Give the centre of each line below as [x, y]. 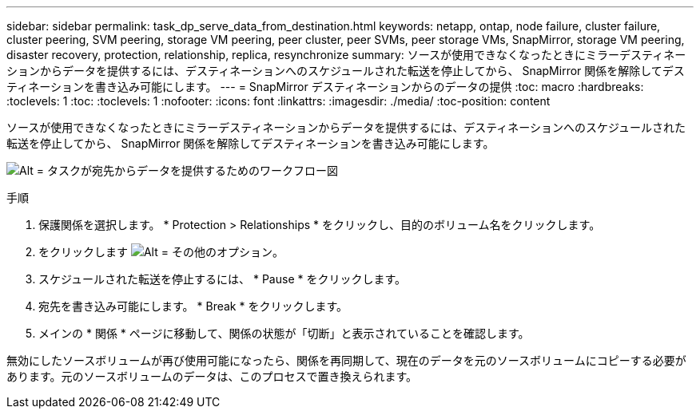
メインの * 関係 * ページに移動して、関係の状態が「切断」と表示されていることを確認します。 [284, 333]
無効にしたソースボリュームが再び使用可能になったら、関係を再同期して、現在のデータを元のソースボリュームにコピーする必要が [346, 360]
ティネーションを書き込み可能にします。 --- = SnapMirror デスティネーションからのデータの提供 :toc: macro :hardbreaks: [325, 87]
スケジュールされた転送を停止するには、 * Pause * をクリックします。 [223, 279]
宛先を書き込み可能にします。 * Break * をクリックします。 [193, 306]
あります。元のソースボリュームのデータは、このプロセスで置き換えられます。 [212, 376]
